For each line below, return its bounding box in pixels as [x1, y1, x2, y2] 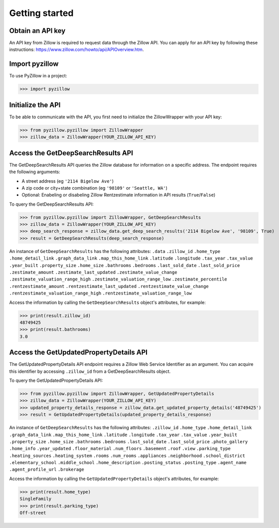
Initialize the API [9, 100, 61, 109]
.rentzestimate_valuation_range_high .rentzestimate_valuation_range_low [9, 290, 192, 296]
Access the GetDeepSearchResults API [9, 149, 134, 157]
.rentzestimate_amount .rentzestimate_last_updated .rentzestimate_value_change [9, 283, 209, 289]
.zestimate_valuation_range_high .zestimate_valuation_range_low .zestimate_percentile [9, 276, 228, 282]
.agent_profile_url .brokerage [9, 467, 84, 473]
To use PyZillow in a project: [9, 73, 67, 79]
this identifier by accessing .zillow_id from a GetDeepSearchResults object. [9, 368, 171, 374]
